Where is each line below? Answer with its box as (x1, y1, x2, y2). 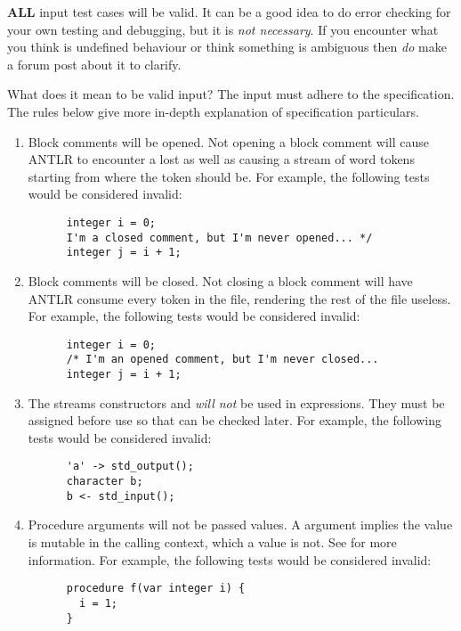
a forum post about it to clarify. (7, 54, 182, 73)
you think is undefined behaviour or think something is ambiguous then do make (7, 37, 447, 56)
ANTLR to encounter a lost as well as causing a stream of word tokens (28, 150, 415, 168)
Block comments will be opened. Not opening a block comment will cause (28, 132, 430, 151)
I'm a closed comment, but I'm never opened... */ (66, 231, 373, 244)
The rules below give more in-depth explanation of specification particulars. (7, 102, 419, 120)
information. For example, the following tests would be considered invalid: (28, 550, 432, 569)
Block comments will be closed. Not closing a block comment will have (28, 271, 413, 290)
